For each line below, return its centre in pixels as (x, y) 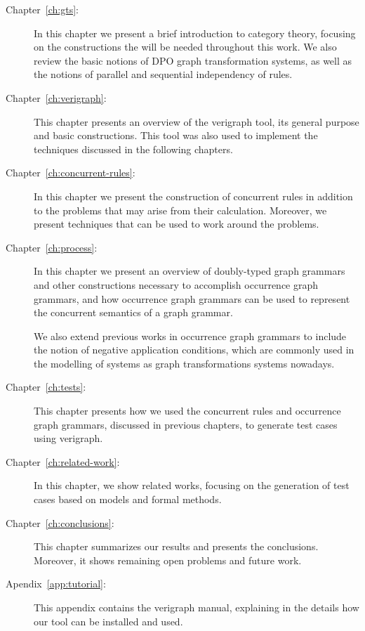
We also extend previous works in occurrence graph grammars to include (190, 336)
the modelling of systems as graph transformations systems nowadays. (184, 363)
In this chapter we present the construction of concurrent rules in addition (193, 196)
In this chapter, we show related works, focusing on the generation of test (192, 485)
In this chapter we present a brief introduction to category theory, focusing (195, 33)
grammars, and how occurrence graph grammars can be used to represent (192, 298)
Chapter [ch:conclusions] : (60, 522)
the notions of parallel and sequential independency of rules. (163, 74)
